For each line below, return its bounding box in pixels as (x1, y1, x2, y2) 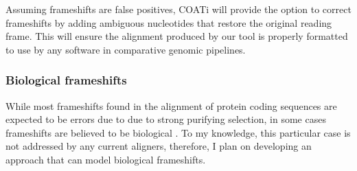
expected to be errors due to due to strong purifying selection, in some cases (5, 112, 326, 126)
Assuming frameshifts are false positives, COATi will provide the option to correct (5, 2, 352, 16)
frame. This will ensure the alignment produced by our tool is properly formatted (5, 29, 348, 43)
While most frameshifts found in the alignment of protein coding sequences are (5, 98, 337, 113)
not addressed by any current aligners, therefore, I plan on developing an (5, 139, 312, 153)
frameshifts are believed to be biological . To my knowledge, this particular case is (5, 125, 351, 139)
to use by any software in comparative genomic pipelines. (5, 42, 246, 56)
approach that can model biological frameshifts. (5, 152, 206, 166)
